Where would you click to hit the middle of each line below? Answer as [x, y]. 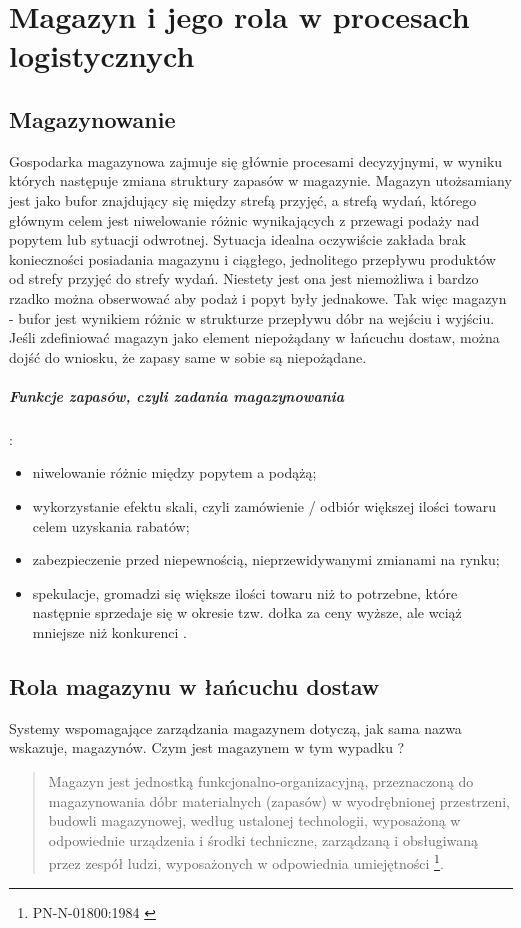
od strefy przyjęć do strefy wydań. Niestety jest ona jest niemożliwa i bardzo [244, 278]
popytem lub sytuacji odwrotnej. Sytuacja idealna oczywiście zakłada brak [238, 239]
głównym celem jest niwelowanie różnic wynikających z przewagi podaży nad [244, 219]
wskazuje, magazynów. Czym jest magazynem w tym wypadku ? [207, 747]
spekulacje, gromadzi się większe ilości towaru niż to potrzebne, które [245, 592]
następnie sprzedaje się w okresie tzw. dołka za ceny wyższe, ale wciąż [247, 612]
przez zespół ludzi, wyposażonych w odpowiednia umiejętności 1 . [246, 862]
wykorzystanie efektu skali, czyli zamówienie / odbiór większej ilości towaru [264, 506]
